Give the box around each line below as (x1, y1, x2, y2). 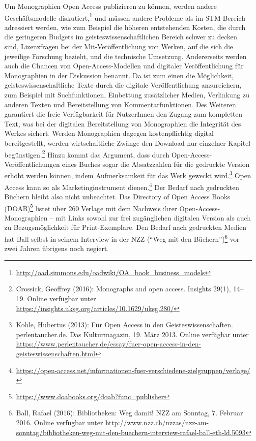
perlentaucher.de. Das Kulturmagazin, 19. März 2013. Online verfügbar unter (16, 329, 249, 339)
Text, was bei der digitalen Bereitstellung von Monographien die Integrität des (4, 118, 241, 128)
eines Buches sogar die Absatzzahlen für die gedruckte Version (62, 158, 250, 169)
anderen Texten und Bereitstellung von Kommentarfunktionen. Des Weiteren (4, 99, 236, 109)
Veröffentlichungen (4, 158, 60, 169)
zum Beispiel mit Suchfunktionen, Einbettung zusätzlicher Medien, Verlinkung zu (4, 90, 250, 99)
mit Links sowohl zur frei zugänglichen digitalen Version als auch (55, 212, 251, 222)
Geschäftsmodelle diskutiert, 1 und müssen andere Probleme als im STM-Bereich (4, 11, 245, 23)
